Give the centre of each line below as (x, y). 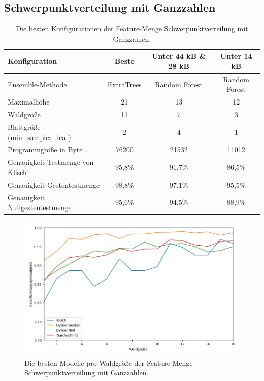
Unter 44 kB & (179, 56)
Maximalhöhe (29, 102)
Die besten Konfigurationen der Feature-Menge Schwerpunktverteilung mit (132, 29)
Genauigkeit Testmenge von (51, 162)
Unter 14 (236, 56)
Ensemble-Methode (37, 84)
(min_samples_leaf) (39, 137)
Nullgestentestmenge (40, 207)
